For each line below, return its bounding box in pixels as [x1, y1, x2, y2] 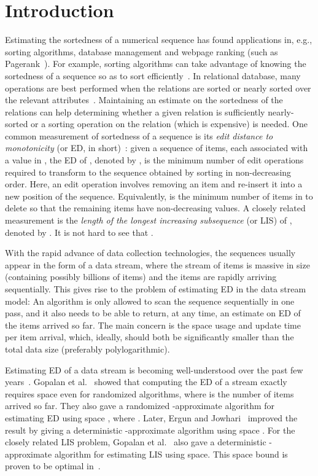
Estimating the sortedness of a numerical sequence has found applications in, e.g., [5, 33, 312, 46]
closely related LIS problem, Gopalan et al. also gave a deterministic [5, 435, 266, 448]
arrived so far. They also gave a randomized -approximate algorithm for [5, 399, 275, 412]
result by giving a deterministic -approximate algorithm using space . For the [5, 423, 295, 436]
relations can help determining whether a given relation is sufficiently [5, 105, 265, 118]
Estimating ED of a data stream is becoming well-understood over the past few [5, 363, 303, 376]
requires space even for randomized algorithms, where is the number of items [5, 387, 294, 400]
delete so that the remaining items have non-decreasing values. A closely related [5, 201, 306, 214]
